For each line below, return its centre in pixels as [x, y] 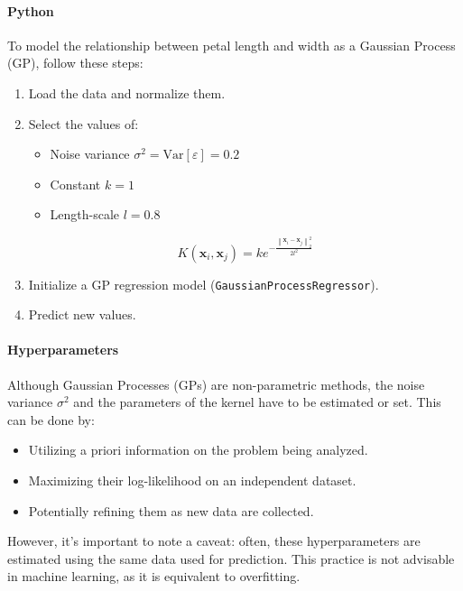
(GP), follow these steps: [75, 63]
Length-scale [85, 214]
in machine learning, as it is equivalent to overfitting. [154, 576]
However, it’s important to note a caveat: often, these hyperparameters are [214, 541]
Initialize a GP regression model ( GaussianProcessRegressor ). [204, 284]
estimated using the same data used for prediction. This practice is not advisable [231, 558]
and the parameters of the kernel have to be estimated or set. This [257, 402]
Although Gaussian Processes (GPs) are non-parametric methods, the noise [216, 384]
